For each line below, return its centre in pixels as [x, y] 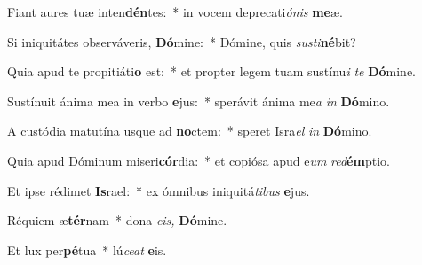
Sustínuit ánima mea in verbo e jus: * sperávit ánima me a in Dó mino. [199, 101]
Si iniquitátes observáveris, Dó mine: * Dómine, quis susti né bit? [182, 41]
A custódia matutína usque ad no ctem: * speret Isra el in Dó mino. [190, 131]
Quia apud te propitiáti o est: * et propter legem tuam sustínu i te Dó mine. [211, 71]
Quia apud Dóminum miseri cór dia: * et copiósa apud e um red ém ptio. [199, 160]
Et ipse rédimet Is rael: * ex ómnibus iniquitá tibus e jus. [159, 190]
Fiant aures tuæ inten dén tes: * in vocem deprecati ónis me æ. [175, 12]
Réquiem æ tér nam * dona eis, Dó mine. [117, 220]
